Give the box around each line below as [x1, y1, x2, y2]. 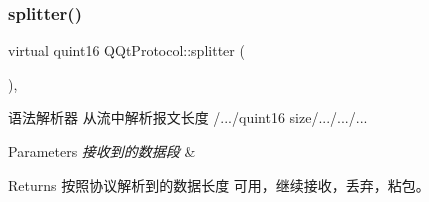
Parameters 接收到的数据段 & [8, 141, 196, 161]
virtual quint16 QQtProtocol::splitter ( [8, 40, 245, 61]
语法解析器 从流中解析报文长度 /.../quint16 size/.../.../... [8, 107, 368, 128]
